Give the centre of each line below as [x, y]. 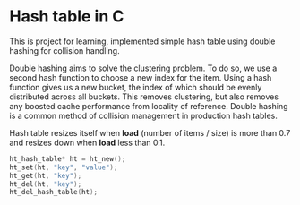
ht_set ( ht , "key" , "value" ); [64, 167]
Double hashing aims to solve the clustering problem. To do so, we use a [143, 68]
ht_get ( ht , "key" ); [46, 175]
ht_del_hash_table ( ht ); [54, 192]
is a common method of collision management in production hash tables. [143, 115]
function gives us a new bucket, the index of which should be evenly [136, 87]
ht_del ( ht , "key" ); [46, 184]
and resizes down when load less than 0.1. [87, 142]
